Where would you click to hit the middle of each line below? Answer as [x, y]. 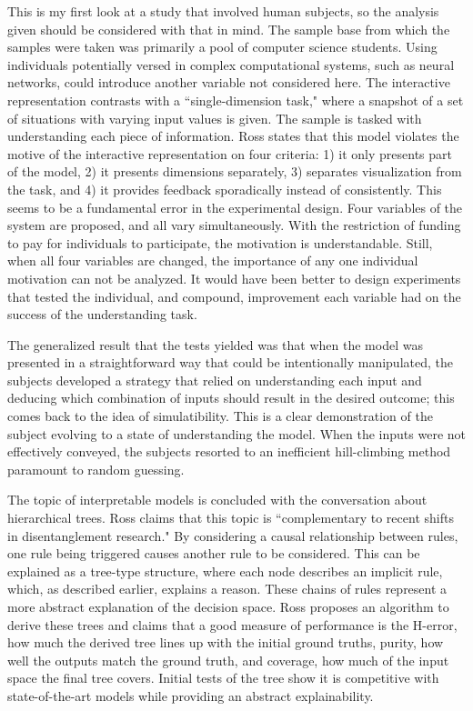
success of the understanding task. [102, 314]
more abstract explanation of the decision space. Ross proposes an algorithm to [228, 606]
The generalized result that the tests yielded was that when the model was [215, 344]
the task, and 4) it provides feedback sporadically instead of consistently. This [225, 189]
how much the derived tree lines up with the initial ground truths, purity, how [226, 642]
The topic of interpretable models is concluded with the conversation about [217, 500]
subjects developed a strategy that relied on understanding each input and [215, 380]
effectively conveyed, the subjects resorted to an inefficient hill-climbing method [229, 451]
